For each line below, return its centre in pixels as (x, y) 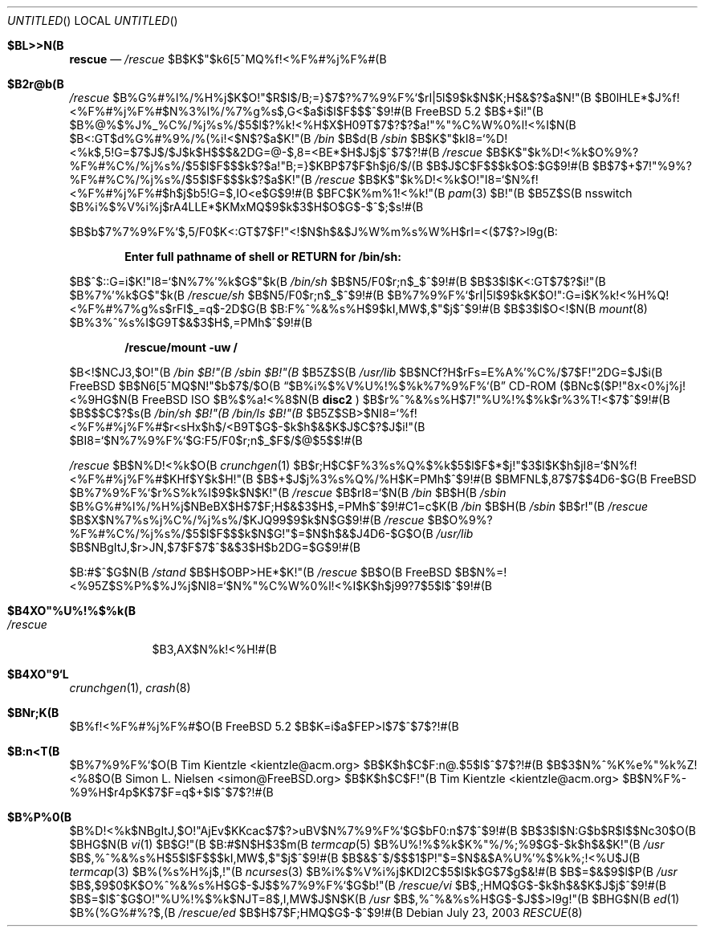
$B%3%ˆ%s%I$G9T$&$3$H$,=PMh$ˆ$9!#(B (191, 322)
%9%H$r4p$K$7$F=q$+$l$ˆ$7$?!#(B (171, 792)
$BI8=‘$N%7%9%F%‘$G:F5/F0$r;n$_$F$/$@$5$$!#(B (216, 440)
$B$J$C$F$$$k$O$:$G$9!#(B (507, 166)
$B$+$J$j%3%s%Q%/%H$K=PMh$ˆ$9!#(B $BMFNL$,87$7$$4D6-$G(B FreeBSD (476, 479)
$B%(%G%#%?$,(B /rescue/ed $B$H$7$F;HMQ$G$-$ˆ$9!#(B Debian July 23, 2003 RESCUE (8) (326, 913)
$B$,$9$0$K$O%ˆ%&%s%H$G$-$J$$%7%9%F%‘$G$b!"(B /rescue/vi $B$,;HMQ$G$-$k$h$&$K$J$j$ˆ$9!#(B (368, 885)
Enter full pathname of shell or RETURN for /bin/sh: (263, 257)
